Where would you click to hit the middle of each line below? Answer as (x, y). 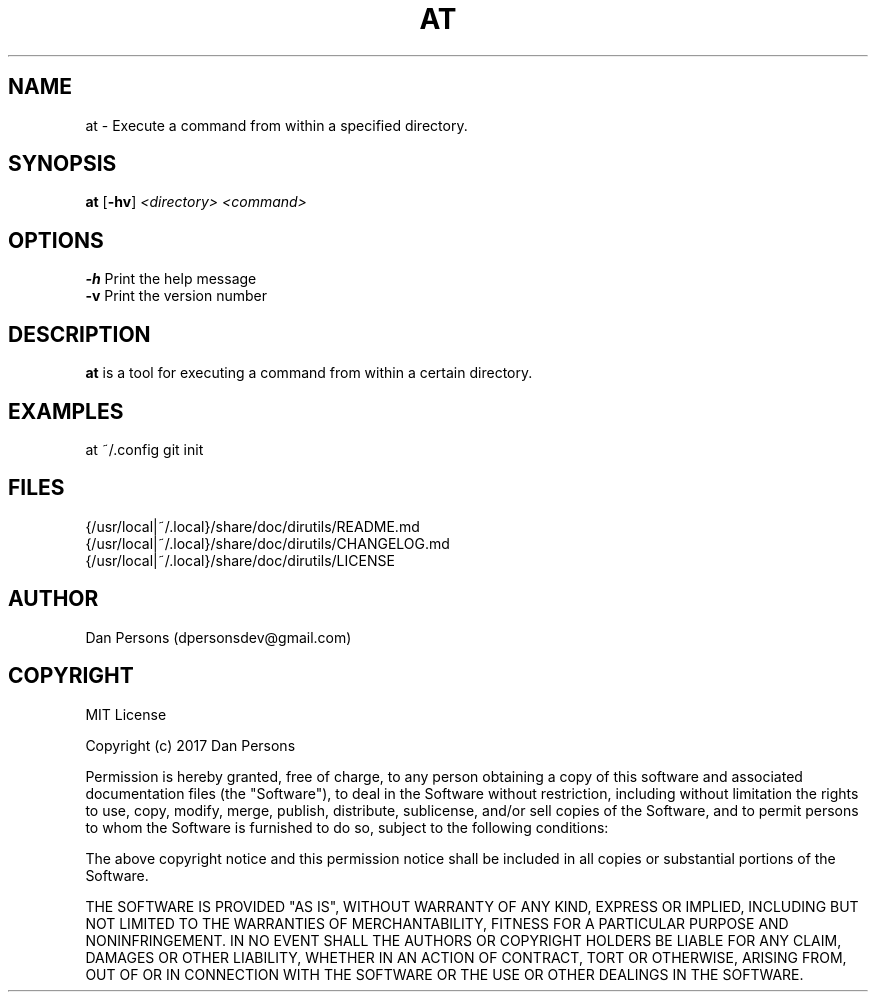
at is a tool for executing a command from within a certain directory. (309, 373)
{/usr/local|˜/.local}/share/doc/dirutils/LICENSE (240, 560)
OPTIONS (56, 240)
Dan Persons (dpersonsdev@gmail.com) (218, 637)
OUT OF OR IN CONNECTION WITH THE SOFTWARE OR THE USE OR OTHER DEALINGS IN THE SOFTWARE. (444, 974)
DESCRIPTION (79, 334)
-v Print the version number (176, 296)
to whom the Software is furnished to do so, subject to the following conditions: (347, 827)
